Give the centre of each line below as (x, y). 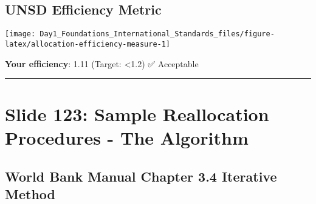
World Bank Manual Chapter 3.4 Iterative (141, 176)
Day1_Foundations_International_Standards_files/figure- (157, 34)
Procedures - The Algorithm (127, 138)
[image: (20, 34)
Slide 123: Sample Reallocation (137, 114)
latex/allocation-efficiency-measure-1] (88, 44)
